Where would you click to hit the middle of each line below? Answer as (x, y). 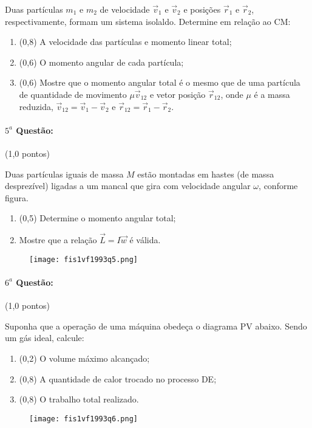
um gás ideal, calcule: (45, 338)
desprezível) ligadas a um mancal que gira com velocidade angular (128, 186)
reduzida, (36, 106)
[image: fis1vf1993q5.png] (83, 259)
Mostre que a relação (58, 240)
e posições (202, 9)
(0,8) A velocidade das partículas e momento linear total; (125, 42)
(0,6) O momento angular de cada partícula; (101, 62)
